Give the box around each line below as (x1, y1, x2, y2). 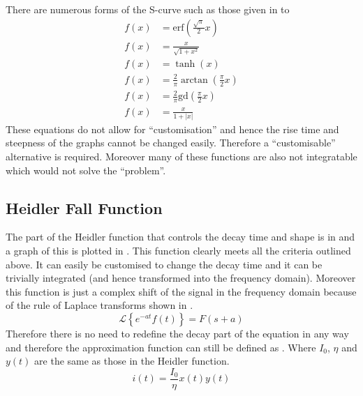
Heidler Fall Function (6, 197, 163, 218)
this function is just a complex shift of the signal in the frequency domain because (6, 284, 357, 298)
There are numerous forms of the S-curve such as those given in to (6, 2, 290, 16)
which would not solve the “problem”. (6, 162, 166, 177)
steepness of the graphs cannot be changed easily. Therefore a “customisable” (6, 135, 336, 150)
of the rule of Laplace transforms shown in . (6, 298, 193, 312)
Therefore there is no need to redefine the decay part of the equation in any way (6, 326, 349, 340)
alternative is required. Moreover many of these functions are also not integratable (6, 149, 357, 164)
